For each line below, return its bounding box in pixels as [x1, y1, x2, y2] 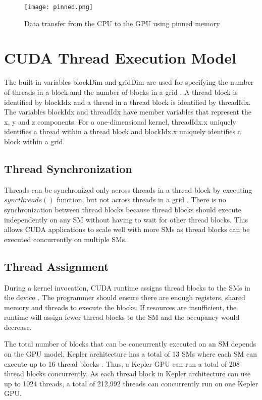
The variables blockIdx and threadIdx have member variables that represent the [4, 106, 252, 117]
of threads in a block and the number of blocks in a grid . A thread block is [4, 86, 238, 97]
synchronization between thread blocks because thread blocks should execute [4, 204, 241, 214]
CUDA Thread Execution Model [4, 47, 236, 68]
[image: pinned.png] [24, 4, 93, 11]
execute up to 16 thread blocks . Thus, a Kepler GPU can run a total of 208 [4, 358, 240, 369]
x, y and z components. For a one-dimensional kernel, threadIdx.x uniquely [4, 116, 236, 127]
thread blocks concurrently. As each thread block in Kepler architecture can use [4, 368, 251, 379]
